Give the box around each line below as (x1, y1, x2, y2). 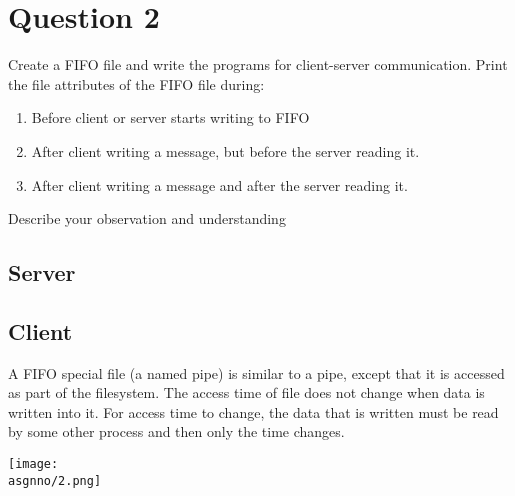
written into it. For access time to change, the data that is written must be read (8, 401, 499, 422)
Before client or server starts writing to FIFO (31, 107, 310, 128)
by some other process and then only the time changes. (8, 421, 345, 442)
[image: (8, 457, 59, 472)
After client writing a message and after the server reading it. (31, 174, 408, 195)
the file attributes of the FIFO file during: (8, 73, 265, 94)
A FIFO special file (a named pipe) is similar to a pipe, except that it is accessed (8, 362, 505, 383)
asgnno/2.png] (8, 473, 102, 488)
